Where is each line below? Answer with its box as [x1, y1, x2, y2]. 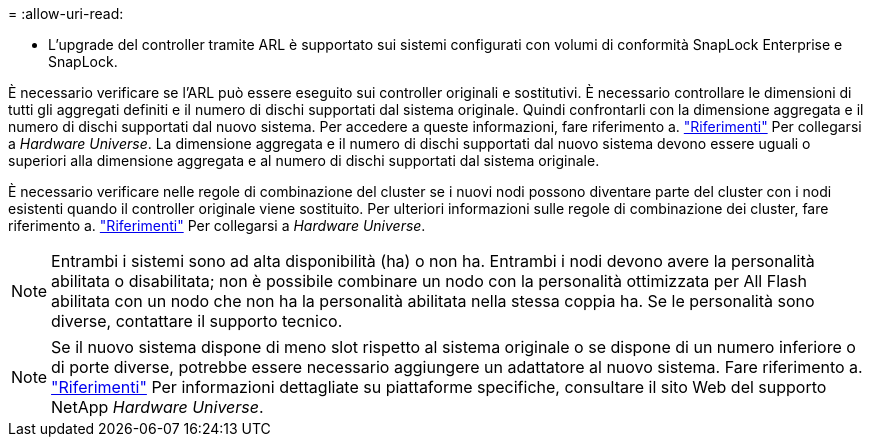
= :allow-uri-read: [8, 5, 124, 22]
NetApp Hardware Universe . [51, 397, 264, 417]
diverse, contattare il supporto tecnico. [51, 311, 343, 331]
